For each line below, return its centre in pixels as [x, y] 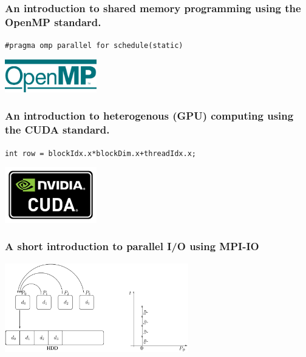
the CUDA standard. [57, 130]
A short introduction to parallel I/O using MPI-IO [132, 246]
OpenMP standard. [53, 22]
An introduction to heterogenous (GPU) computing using [149, 116]
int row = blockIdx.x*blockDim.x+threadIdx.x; [100, 153]
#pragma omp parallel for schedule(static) [94, 46]
